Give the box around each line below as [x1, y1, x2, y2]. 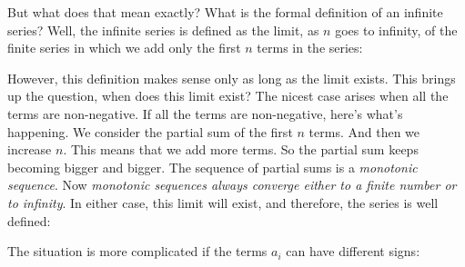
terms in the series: [257, 38, 363, 57]
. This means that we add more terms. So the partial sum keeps [63, 140, 419, 159]
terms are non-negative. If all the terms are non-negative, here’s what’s [7, 104, 403, 123]
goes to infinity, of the [335, 20, 458, 39]
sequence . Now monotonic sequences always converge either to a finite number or [7, 175, 457, 194]
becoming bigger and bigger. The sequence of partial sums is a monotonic [7, 157, 418, 176]
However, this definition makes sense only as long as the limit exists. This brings [7, 68, 456, 87]
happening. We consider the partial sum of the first [7, 122, 293, 141]
